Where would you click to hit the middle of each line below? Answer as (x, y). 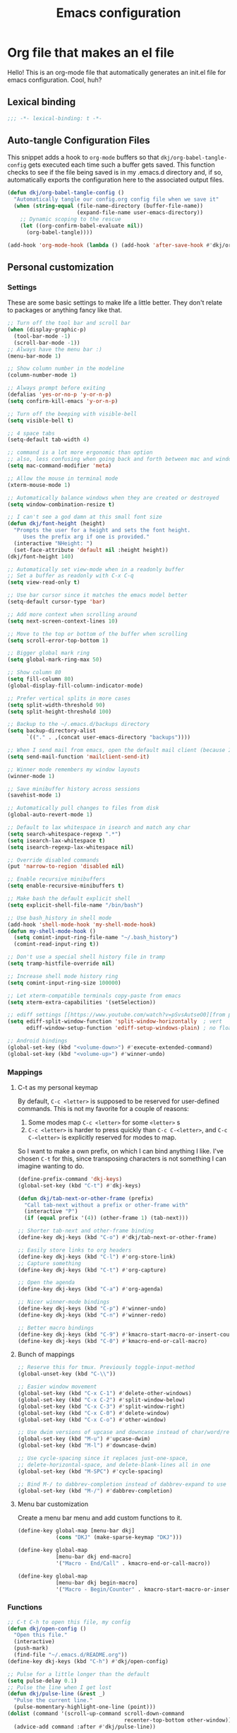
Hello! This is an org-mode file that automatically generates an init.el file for (117, 72)
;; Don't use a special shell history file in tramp (86, 957)
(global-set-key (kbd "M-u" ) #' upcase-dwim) (84, 1439)
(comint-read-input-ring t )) (56, 944)
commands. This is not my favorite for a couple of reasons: (103, 1108)
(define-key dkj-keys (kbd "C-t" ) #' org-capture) (92, 1270)
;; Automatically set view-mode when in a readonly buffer (96, 569)
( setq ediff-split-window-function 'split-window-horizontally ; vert (115, 1022)
